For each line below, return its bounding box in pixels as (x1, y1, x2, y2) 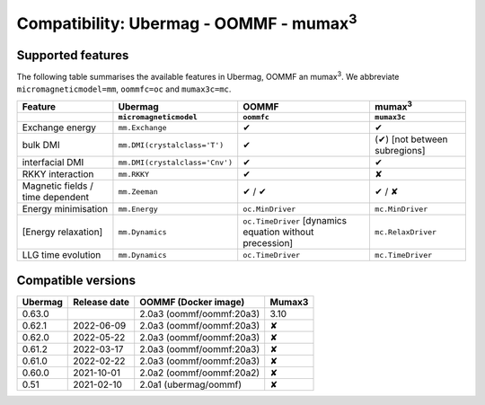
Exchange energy (22, 121, 97, 134)
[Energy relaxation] (22, 225, 103, 238)
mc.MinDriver (374, 204, 428, 214)
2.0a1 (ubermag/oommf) (139, 378, 242, 391)
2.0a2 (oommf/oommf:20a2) (139, 366, 260, 379)
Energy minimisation (22, 203, 108, 216)
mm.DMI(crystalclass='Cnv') (118, 157, 234, 167)
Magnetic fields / (22, 180, 94, 192)
